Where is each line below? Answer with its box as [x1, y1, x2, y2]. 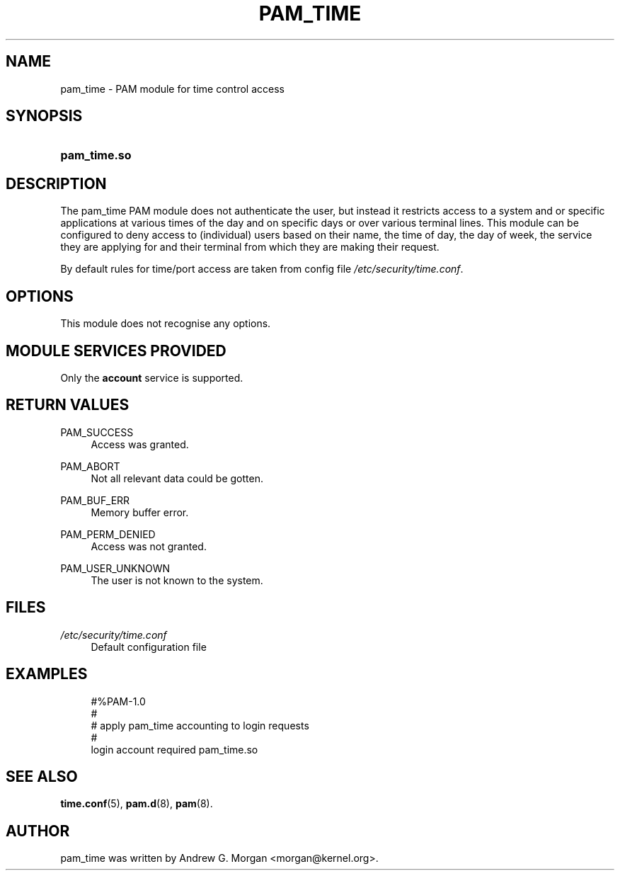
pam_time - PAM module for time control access [60, 82, 285, 95]
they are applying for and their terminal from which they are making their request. [60, 241, 440, 254]
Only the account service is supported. [60, 371, 243, 384]
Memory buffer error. [91, 506, 189, 518]
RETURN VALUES [6, 396, 130, 414]
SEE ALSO [6, 767, 78, 785]
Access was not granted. [91, 540, 207, 552]
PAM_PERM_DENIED [60, 528, 156, 540]
